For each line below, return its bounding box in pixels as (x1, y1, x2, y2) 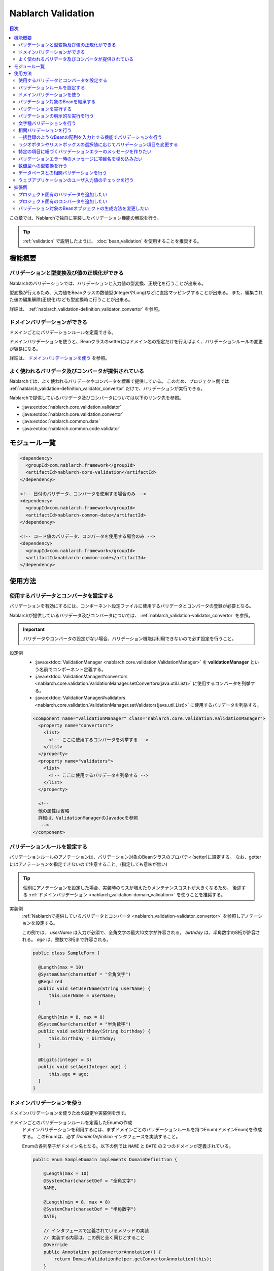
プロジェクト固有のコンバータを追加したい (18, 198, 108, 204)
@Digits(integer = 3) (38, 1056, 92, 1063)
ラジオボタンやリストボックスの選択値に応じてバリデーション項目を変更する (18, 141, 179, 147)
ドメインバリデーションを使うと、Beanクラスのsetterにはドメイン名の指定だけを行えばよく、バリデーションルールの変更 (9, 339, 263, 345)
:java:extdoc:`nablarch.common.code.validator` (22, 425, 121, 432)
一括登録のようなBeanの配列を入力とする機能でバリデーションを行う (18, 134, 162, 140)
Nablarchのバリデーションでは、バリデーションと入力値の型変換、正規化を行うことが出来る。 (9, 280, 206, 286)
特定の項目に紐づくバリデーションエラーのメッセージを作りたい (18, 148, 152, 155)
